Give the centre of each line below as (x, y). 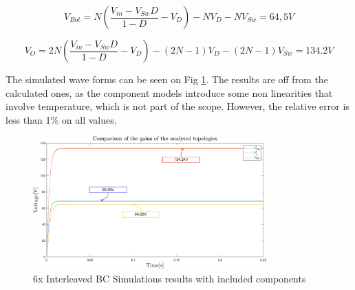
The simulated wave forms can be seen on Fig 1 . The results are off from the (167, 79)
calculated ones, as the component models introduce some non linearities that (169, 92)
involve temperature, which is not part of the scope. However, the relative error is (177, 106)
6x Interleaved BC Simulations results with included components (170, 278)
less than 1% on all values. (61, 119)
